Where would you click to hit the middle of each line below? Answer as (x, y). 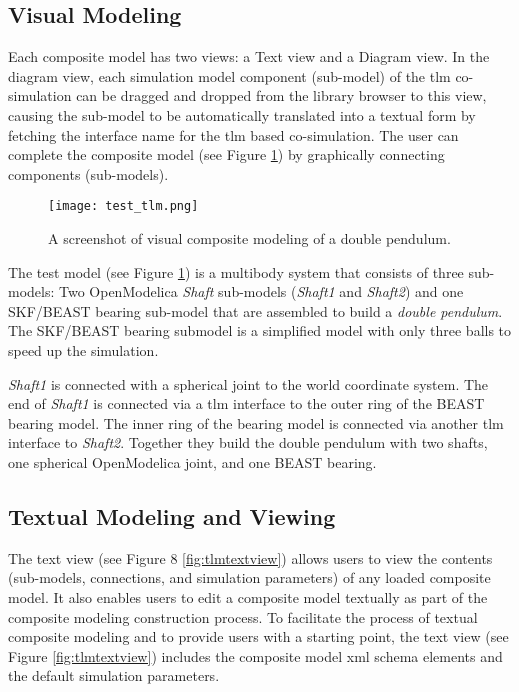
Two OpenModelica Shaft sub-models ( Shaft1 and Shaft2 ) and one (261, 291)
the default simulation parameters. (114, 675)
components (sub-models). (88, 173)
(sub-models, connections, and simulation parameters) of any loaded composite (249, 577)
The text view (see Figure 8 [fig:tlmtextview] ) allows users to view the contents (250, 557)
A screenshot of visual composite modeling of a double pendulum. (249, 238)
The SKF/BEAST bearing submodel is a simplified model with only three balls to (260, 330)
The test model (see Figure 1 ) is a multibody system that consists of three (236, 271)
